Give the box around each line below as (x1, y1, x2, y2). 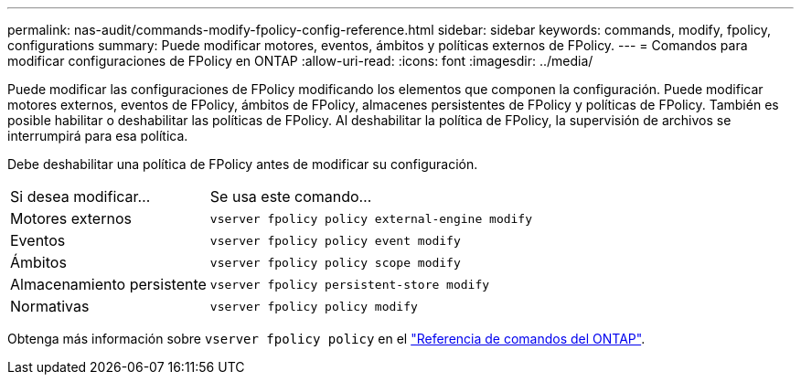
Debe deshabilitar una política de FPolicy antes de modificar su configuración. (7, 156, 478, 172)
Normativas (10, 297, 90, 315)
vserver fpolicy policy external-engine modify (209, 211, 533, 226)
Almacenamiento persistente (10, 275, 207, 293)
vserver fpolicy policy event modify (209, 233, 461, 248)
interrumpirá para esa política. (7, 128, 188, 143)
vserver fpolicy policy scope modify (209, 255, 461, 270)
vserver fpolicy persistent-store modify (209, 277, 490, 292)
